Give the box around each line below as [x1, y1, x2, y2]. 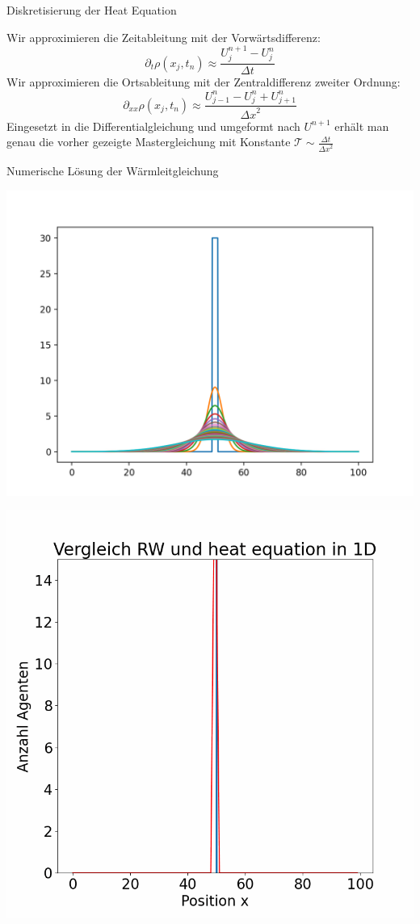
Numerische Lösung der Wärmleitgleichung [6, 162, 219, 179]
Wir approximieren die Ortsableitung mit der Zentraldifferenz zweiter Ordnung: [6, 73, 401, 90]
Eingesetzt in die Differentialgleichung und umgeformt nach [6, 117, 300, 134]
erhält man [334, 117, 389, 134]
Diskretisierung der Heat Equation [6, 2, 177, 18]
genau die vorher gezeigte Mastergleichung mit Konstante [6, 133, 291, 150]
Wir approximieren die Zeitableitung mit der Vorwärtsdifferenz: [6, 28, 321, 45]
